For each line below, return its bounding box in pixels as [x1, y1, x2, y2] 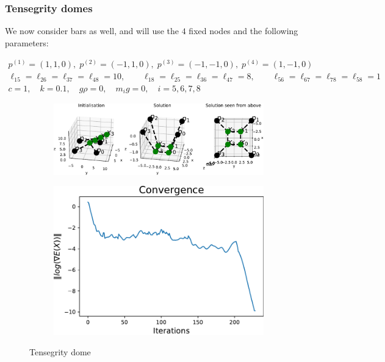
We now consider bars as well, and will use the [5, 24, 179, 37]
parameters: [5, 36, 49, 49]
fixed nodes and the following [189, 24, 298, 37]
